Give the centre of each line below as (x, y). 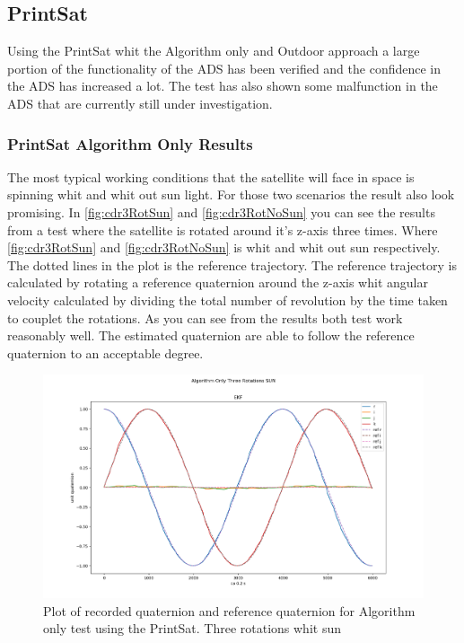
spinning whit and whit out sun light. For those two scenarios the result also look (231, 194)
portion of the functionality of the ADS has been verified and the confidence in (224, 68)
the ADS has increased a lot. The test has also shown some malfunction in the (223, 86)
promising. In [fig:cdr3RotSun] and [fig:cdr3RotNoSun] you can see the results (221, 211)
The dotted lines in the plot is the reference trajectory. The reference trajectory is (232, 264)
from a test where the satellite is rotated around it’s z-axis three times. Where (223, 229)
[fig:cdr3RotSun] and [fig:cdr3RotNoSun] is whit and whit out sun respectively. (224, 247)
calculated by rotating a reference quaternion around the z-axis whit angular (218, 282)
